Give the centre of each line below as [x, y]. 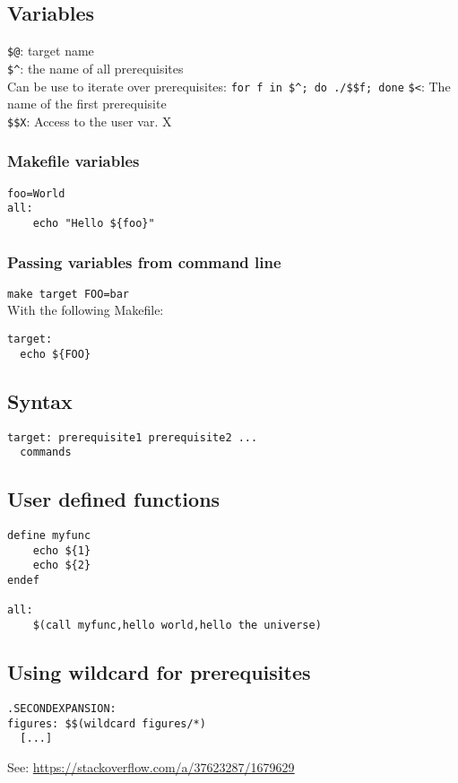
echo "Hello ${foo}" [94, 223]
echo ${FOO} [56, 354]
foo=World [36, 193]
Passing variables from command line [144, 261]
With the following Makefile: [86, 310]
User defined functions [114, 499]
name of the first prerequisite [87, 104]
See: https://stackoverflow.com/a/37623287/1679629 [151, 766]
